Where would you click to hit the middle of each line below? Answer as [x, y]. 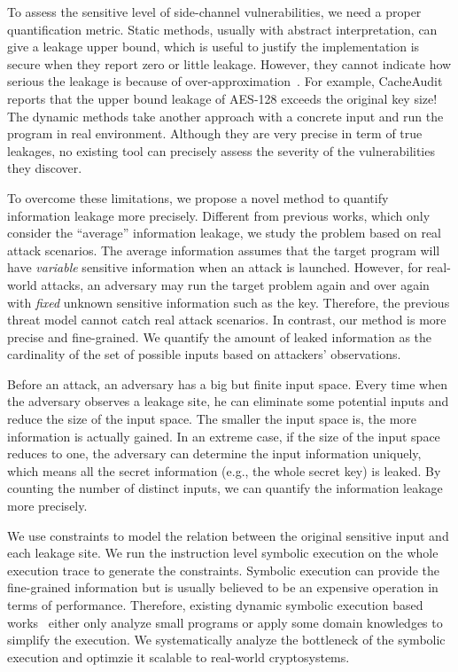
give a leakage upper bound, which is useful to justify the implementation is [213, 47]
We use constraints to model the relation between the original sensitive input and [228, 535]
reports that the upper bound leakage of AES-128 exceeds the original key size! [222, 98]
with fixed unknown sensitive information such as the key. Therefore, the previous [229, 302]
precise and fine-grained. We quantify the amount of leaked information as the [220, 336]
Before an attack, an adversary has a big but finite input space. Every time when [227, 383]
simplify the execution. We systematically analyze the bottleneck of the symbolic [226, 640]
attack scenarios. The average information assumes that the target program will [224, 250]
